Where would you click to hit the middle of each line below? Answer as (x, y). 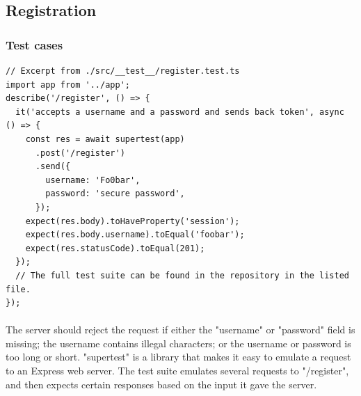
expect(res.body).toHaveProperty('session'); (133, 221)
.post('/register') (80, 153)
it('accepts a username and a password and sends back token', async (180, 112)
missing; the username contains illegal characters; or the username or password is (178, 343)
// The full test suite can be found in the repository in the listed (182, 275)
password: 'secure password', (115, 194)
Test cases (34, 44)
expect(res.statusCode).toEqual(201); (115, 248)
